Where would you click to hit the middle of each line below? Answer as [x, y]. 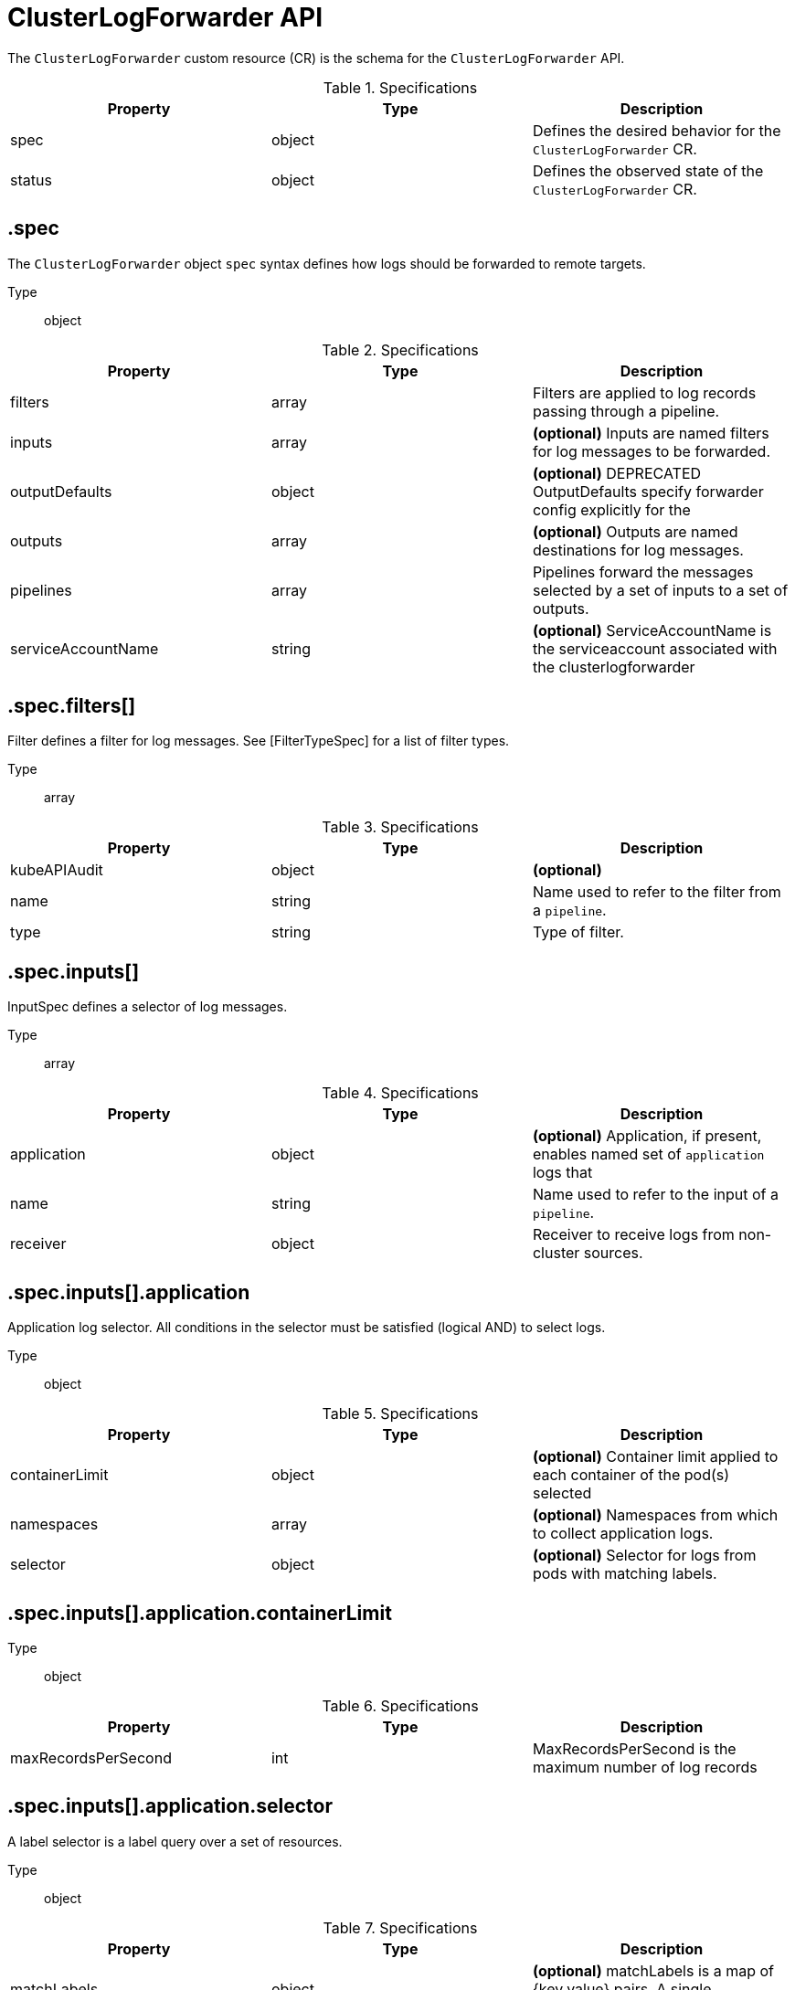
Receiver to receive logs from [633, 1235]
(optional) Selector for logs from [644, 1556]
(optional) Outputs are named [635, 531]
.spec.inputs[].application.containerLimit [200, 1613]
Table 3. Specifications [400, 827]
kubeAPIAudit [57, 870]
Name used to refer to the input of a [655, 1195]
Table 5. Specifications [400, 1414]
